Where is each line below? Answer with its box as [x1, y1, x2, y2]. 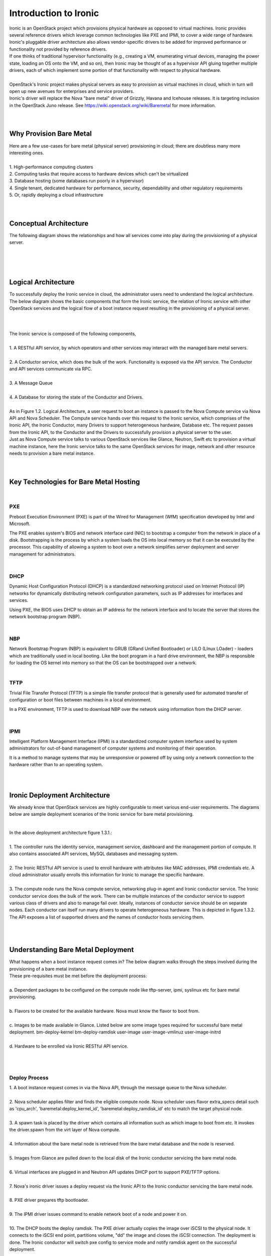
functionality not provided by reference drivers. [9, 46, 107, 52]
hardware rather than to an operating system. [9, 762, 103, 768]
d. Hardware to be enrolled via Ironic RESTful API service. [9, 1043, 128, 1050]
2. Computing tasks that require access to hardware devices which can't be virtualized [9, 171, 189, 177]
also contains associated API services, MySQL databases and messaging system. [9, 851, 178, 857]
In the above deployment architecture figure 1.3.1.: [9, 829, 112, 836]
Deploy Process [9, 1074, 49, 1081]
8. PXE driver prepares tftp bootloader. [9, 1197, 89, 1203]
